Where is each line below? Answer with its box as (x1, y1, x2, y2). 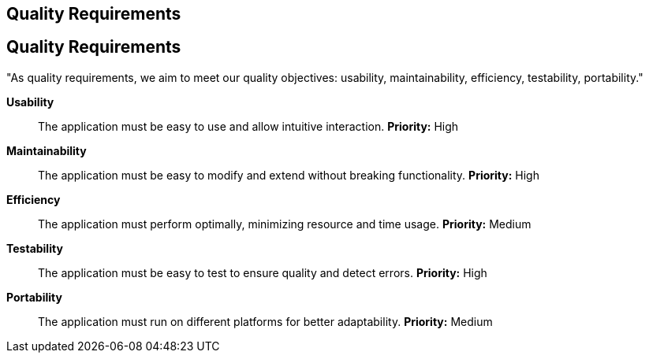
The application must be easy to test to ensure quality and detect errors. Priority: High (38, 265, 487, 279)
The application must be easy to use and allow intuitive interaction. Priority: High (38, 119, 459, 133)
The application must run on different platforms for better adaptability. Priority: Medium (38, 314, 493, 328)
